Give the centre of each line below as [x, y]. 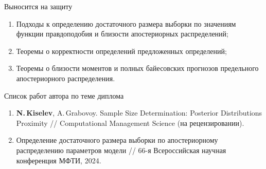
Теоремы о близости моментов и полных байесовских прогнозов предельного [137, 68]
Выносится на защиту [38, 6]
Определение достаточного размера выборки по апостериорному [117, 140]
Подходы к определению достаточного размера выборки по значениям [126, 23]
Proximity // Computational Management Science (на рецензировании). [130, 123]
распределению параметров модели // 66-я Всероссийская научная [121, 150]
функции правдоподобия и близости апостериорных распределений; [122, 34]
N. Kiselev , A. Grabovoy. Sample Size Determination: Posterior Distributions [139, 113]
